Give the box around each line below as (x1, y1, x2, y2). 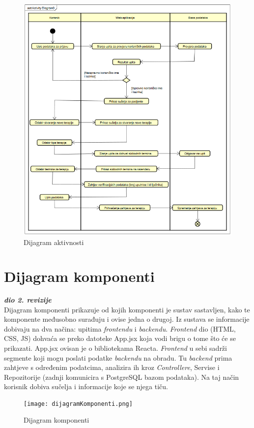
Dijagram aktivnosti (24, 237, 84, 247)
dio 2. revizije (4, 295, 52, 305)
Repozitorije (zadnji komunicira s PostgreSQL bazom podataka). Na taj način (4, 371, 239, 382)
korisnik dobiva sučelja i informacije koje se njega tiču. (4, 381, 168, 392)
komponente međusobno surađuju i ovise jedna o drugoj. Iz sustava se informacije (4, 314, 250, 324)
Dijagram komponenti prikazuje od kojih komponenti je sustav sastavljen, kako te (4, 304, 250, 314)
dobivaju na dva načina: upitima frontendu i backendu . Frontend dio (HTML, (4, 323, 236, 334)
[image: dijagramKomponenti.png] (24, 400, 133, 407)
